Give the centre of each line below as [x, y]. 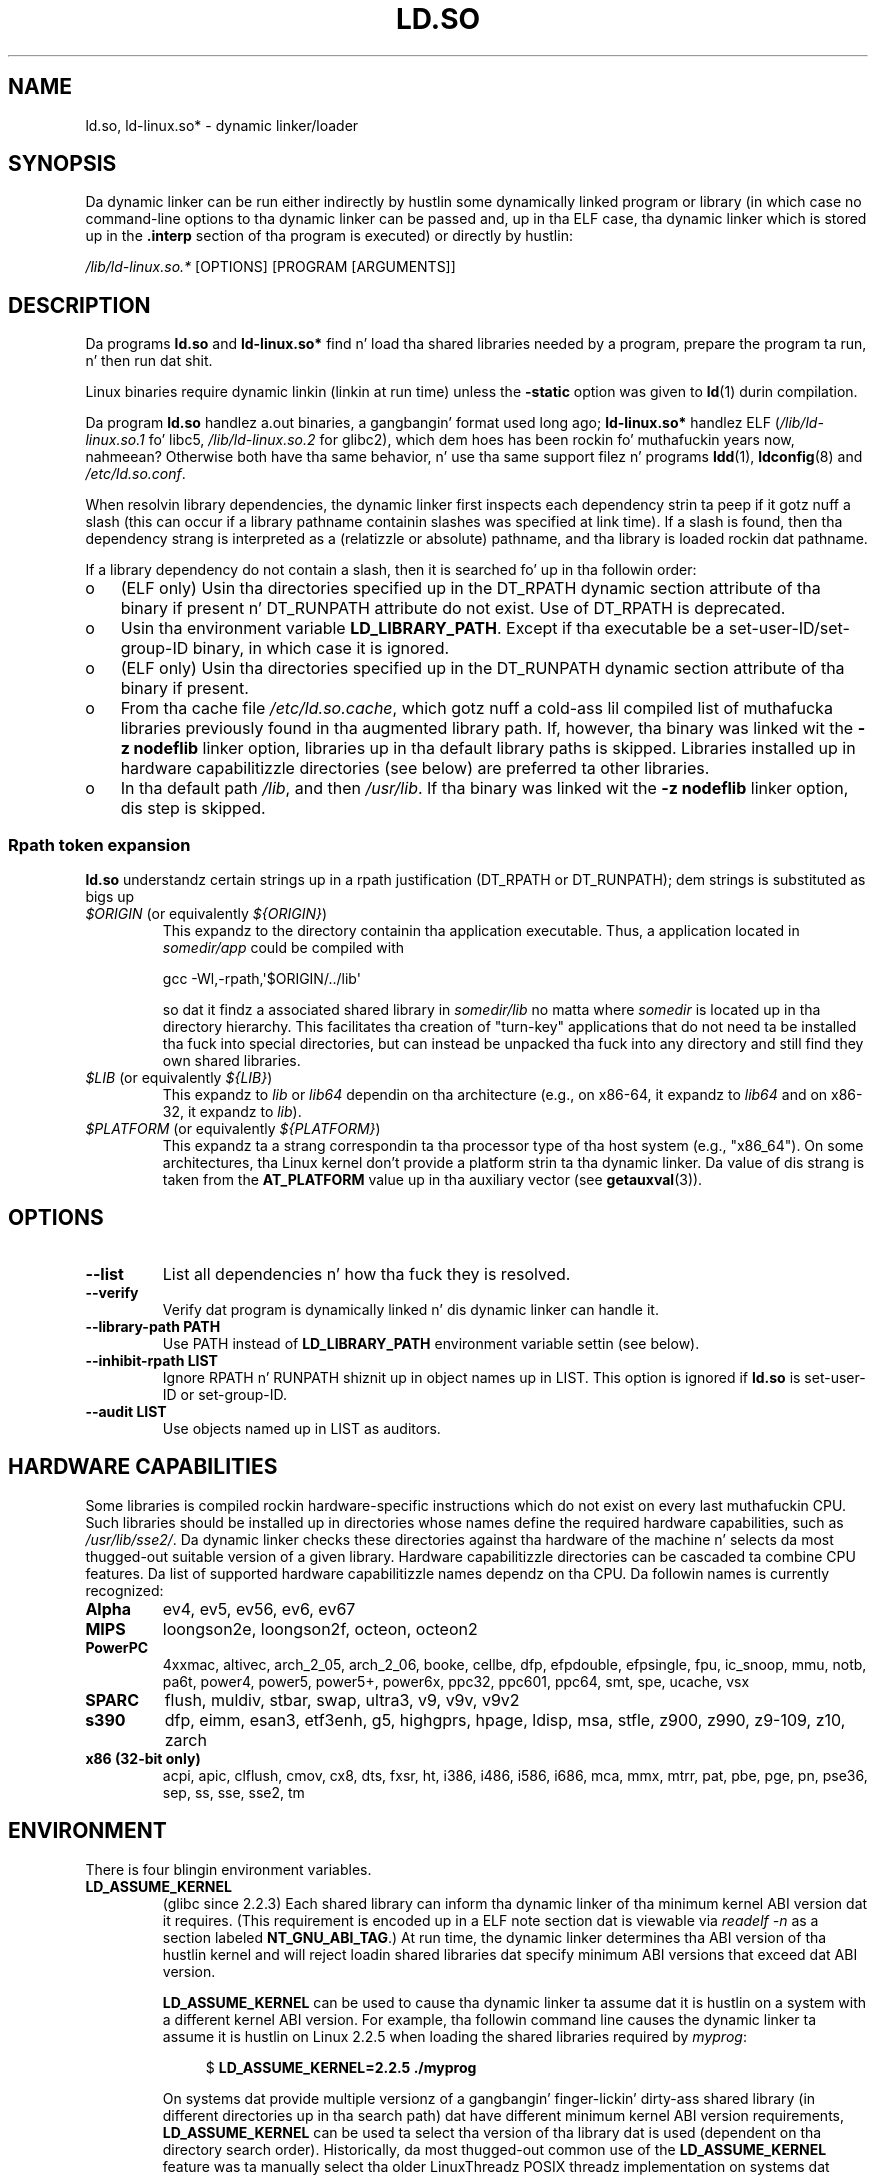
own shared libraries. [231, 1061]
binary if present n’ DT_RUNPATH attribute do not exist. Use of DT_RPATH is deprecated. [453, 608]
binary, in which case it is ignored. [321, 648]
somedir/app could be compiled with [283, 948]
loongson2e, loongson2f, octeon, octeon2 [320, 1628]
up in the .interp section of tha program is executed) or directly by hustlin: [329, 236]
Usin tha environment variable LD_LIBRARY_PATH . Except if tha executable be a [422, 628]
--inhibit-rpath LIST [151, 1360]
